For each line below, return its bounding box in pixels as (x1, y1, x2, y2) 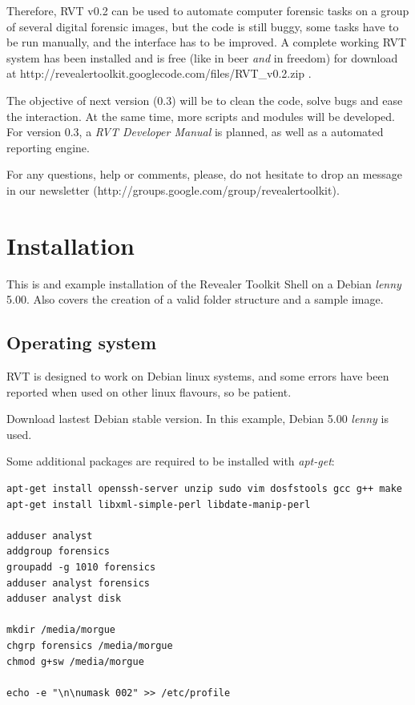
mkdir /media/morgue (6, 624, 116, 636)
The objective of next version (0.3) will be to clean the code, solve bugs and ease (6, 91, 403, 108)
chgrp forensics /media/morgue (6, 639, 173, 651)
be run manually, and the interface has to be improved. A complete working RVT (6, 34, 406, 50)
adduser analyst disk (6, 593, 122, 605)
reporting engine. (6, 139, 90, 155)
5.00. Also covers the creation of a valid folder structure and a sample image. (6, 291, 384, 308)
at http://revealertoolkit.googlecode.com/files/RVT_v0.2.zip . (6, 65, 312, 82)
